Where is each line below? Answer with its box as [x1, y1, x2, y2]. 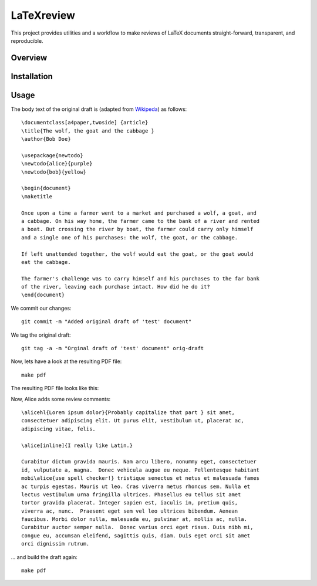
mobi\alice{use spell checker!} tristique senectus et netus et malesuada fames [21, 475, 260, 482]
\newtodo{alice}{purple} [21, 160, 93, 167]
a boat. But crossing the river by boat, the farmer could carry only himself [21, 226, 254, 233]
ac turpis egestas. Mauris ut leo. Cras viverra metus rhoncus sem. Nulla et [21, 483, 251, 490]
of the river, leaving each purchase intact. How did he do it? [21, 283, 211, 290]
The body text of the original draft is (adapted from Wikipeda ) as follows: [11, 106, 187, 113]
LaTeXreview [11, 9, 76, 22]
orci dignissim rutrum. [21, 540, 90, 547]
